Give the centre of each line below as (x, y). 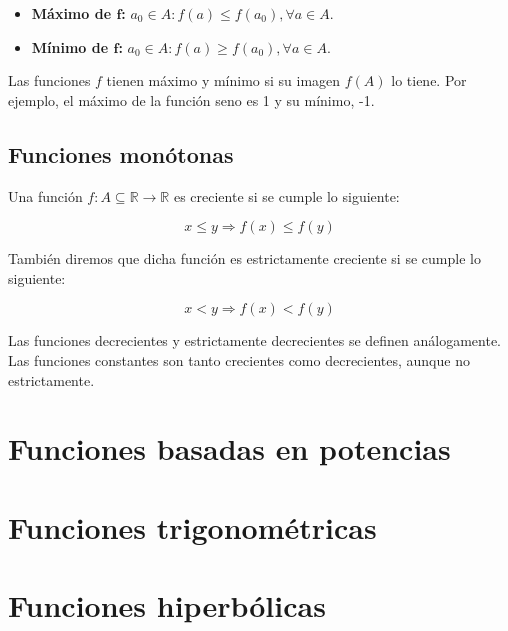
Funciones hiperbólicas (167, 605)
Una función (45, 195)
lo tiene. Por (429, 80)
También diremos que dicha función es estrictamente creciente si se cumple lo (244, 258)
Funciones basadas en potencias (229, 448)
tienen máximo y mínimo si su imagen (223, 80)
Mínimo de (70, 46)
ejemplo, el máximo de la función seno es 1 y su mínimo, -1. (191, 99)
